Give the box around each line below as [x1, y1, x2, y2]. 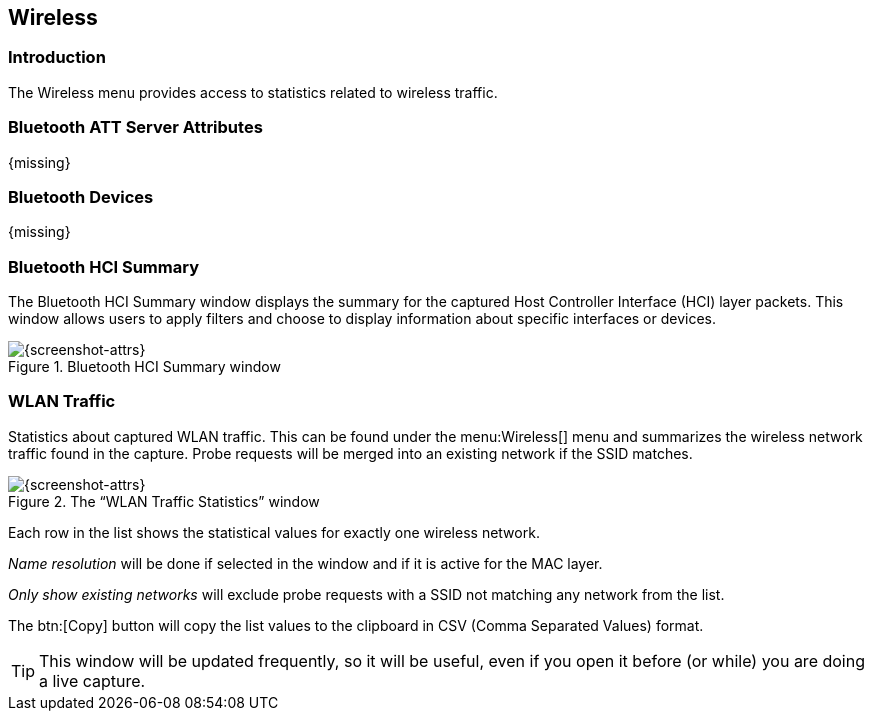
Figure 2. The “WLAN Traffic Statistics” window [8, 492, 320, 510]
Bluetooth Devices [8, 186, 154, 207]
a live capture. [39, 670, 146, 691]
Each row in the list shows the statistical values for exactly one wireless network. [8, 523, 540, 541]
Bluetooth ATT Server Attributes [8, 117, 263, 138]
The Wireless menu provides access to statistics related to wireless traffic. [8, 83, 498, 101]
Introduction [8, 47, 106, 68]
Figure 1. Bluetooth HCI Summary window [8, 358, 281, 376]
